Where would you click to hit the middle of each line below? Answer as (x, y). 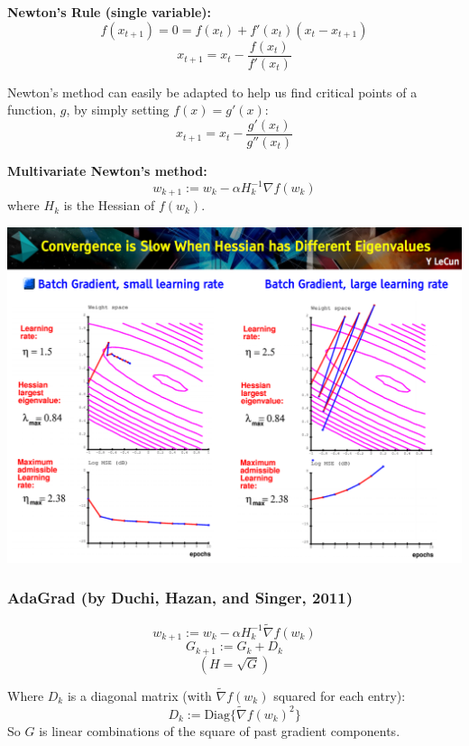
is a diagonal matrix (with (139, 695)
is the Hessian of (109, 205)
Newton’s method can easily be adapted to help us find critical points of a (212, 92)
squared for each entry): (340, 695)
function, (32, 110)
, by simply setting (118, 110)
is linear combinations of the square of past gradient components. (220, 730)
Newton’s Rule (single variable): (109, 12)
